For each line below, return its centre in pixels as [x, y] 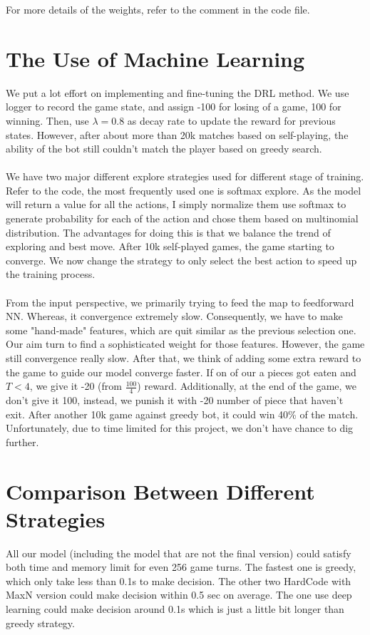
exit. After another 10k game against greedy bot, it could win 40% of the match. [182, 414]
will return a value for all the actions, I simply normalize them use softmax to [176, 204]
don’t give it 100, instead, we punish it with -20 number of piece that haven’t [175, 400]
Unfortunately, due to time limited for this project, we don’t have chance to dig [180, 428]
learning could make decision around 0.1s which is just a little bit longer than [175, 609]
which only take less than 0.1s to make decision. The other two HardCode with [179, 580]
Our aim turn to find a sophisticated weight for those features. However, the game [185, 344]
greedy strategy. [40, 623]
